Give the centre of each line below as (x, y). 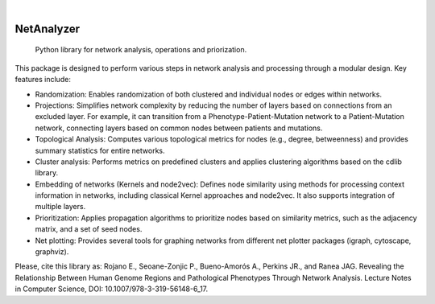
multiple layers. (60, 207)
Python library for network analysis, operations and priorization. (141, 50)
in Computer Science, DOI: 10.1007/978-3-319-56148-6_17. (112, 289)
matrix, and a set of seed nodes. (89, 229)
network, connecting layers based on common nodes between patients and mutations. (179, 128)
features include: (43, 80)
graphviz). (52, 252)
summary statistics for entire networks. (100, 150)
